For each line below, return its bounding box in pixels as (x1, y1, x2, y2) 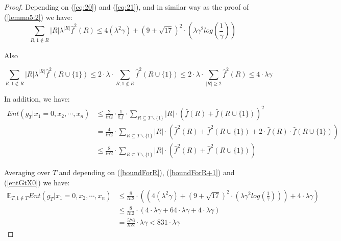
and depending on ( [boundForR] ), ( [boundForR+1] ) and (59, 167, 235, 178)
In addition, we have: (4, 93, 70, 104)
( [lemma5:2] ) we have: (4, 11, 72, 22)
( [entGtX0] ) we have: (4, 177, 70, 187)
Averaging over (4, 167, 51, 178)
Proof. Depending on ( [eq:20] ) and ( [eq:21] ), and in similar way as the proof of (4, 2, 249, 12)
